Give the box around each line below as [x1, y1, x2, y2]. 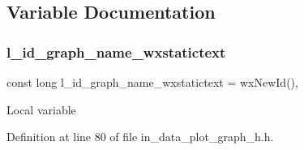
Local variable [6, 101, 76, 118]
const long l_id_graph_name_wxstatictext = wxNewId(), [6, 74, 298, 90]
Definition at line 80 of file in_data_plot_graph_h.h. [6, 128, 274, 145]
